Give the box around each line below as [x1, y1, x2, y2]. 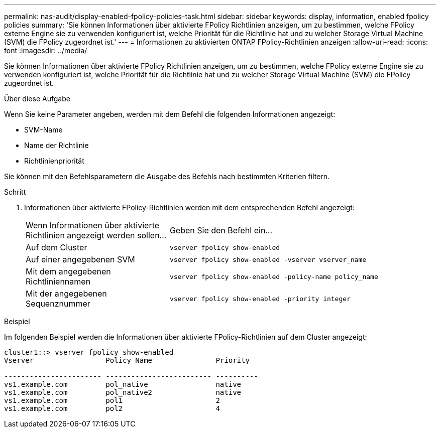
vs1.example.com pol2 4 [4, 404, 220, 412]
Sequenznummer [26, 299, 90, 309]
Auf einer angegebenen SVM [26, 254, 135, 264]
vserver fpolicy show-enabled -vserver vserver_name [169, 255, 367, 263]
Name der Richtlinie [24, 141, 89, 150]
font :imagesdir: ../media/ [4, 46, 87, 55]
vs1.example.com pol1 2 [4, 396, 220, 404]
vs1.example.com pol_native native [4, 380, 242, 388]
